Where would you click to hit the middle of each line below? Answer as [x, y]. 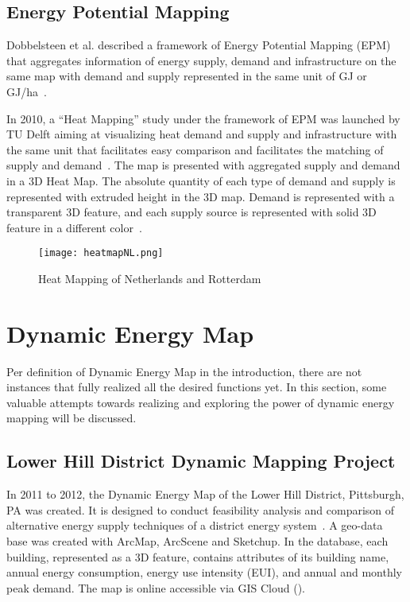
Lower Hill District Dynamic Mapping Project [201, 461]
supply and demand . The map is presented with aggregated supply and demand [203, 165]
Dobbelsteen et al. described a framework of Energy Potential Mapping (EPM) [199, 45]
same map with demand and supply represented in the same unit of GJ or [187, 76]
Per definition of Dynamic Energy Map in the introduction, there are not [184, 371]
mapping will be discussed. [72, 418]
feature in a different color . [74, 227]
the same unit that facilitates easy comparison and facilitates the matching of [195, 149]
